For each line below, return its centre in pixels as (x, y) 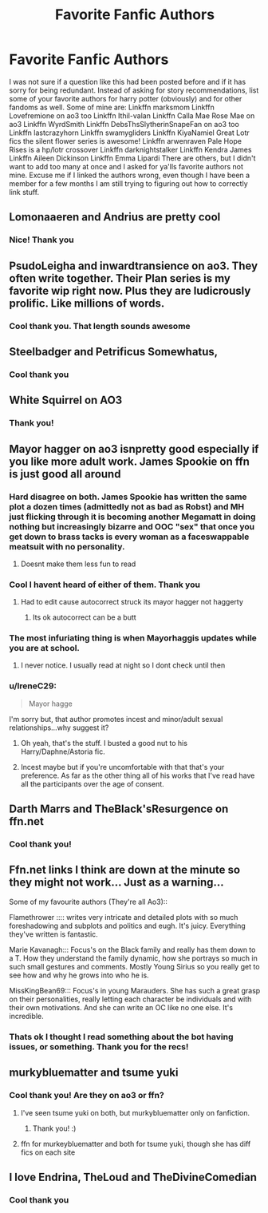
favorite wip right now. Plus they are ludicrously (130, 290)
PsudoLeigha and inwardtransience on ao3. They (134, 266)
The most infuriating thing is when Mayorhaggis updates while (133, 638)
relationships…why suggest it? (59, 727)
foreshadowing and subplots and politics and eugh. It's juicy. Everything (127, 926)
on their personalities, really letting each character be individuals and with (130, 999)
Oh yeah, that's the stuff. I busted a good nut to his (104, 743)
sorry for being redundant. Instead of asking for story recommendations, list (134, 90)
